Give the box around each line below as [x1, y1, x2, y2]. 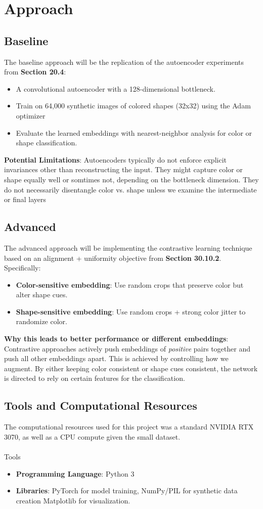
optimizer [16, 110, 46, 121]
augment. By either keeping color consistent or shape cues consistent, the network [4, 363, 258, 373]
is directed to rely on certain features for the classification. [4, 373, 185, 383]
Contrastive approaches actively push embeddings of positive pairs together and [4, 343, 251, 354]
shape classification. [16, 137, 77, 148]
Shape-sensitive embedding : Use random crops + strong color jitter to [16, 306, 246, 317]
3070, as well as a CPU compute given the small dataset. [4, 431, 181, 442]
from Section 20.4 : [4, 66, 66, 77]
